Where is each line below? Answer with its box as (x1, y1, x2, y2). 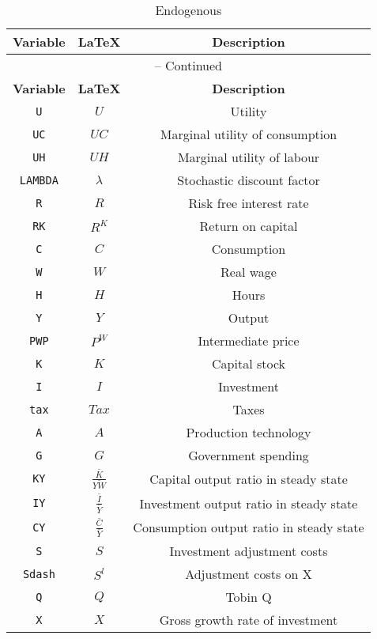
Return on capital (199, 217, 298, 235)
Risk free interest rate (188, 194, 309, 212)
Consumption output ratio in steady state (133, 518, 364, 537)
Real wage (221, 263, 277, 281)
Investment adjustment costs (169, 542, 328, 561)
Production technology (186, 423, 311, 441)
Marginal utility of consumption (160, 125, 337, 143)
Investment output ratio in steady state (139, 493, 358, 512)
